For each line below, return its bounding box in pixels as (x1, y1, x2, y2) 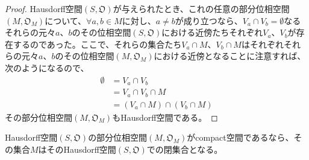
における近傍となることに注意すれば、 (154, 50, 306, 62)
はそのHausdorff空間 (38, 142, 116, 155)
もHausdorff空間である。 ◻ (112, 110, 218, 123)
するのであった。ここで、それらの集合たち (13, 37, 182, 50)
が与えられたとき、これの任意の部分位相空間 (113, 2, 290, 14)
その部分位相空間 (5, 110, 72, 123)
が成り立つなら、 (175, 14, 243, 27)
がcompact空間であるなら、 (187, 131, 294, 144)
